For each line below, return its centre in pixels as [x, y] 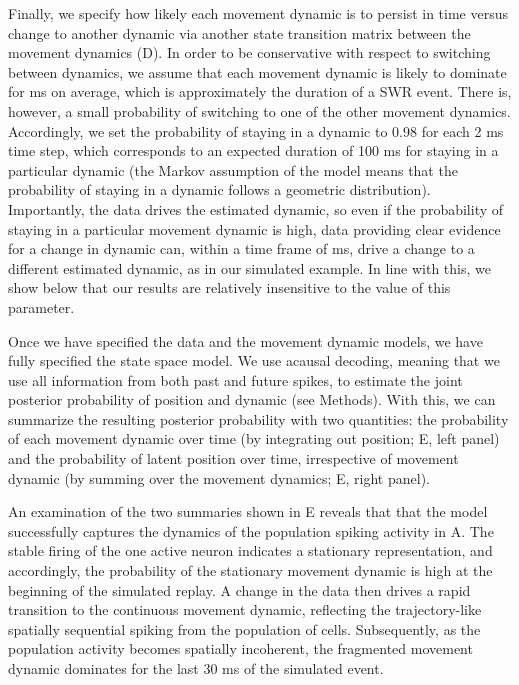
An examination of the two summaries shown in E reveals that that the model [248, 511]
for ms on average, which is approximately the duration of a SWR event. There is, [260, 91]
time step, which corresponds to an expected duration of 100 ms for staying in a [253, 150]
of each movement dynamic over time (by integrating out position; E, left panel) [254, 438]
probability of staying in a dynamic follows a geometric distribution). [219, 189]
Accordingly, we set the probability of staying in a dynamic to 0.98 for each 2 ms [256, 130]
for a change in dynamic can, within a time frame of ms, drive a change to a [241, 248]
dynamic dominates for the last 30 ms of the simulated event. [196, 668]
